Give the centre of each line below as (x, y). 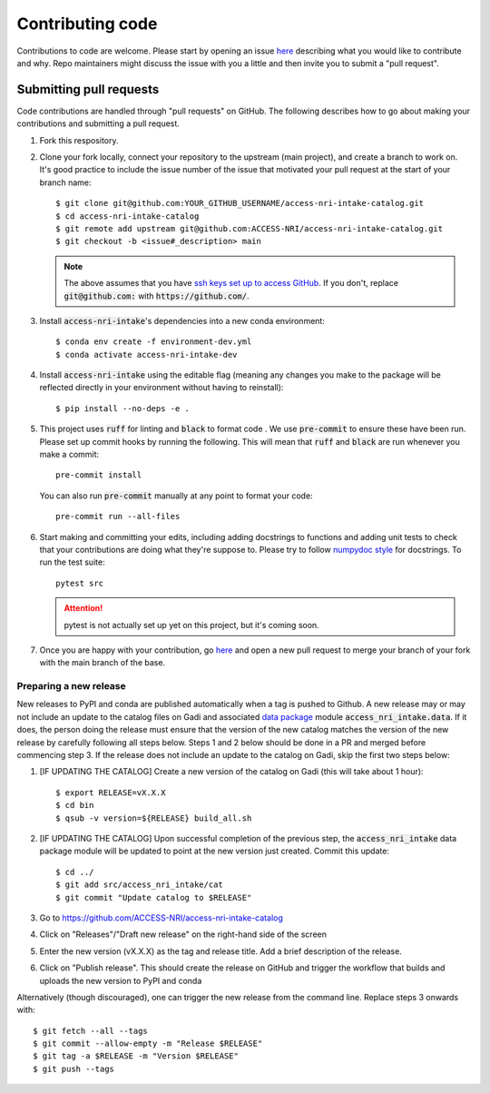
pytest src (80, 583)
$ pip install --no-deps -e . (123, 408)
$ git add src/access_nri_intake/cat (140, 885)
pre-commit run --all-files (118, 517)
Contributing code (87, 24)
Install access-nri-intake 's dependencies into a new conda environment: (182, 320)
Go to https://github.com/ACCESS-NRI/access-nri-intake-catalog (161, 918)
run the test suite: (72, 562)
